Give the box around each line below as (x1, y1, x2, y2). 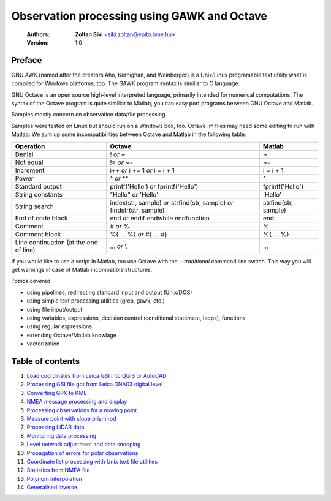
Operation (15, 141, 45, 150)
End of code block (15, 214, 68, 222)
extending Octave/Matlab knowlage (26, 331, 116, 339)
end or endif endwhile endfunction (110, 214, 210, 222)
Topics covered (11, 277, 51, 285)
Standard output (15, 182, 63, 190)
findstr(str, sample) (110, 206, 165, 214)
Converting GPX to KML (26, 389, 87, 396)
